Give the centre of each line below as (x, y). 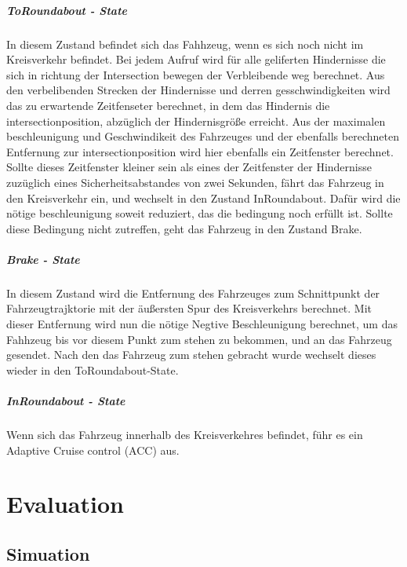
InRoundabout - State (66, 401)
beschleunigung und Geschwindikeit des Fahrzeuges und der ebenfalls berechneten (203, 136)
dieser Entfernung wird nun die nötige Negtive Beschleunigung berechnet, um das (202, 324)
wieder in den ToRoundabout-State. (93, 369)
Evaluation (65, 504)
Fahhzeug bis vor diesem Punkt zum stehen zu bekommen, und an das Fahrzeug (199, 339)
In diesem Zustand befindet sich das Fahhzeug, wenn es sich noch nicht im (185, 44)
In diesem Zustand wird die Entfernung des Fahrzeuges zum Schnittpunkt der (193, 293)
